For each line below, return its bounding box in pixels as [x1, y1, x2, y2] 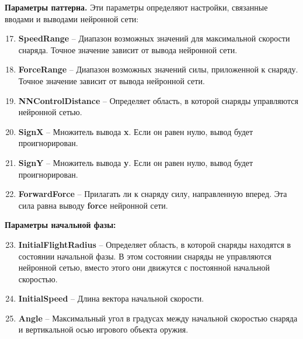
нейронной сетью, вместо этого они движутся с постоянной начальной [18, 261, 270, 274]
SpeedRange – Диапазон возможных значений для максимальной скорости [18, 32, 290, 44]
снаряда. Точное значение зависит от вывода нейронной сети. [18, 43, 238, 56]
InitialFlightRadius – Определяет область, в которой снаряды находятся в [18, 238, 291, 250]
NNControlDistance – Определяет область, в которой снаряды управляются [18, 94, 298, 106]
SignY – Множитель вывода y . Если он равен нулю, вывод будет [18, 156, 253, 168]
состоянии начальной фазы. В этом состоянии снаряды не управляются [18, 250, 272, 262]
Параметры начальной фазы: [5, 219, 116, 231]
